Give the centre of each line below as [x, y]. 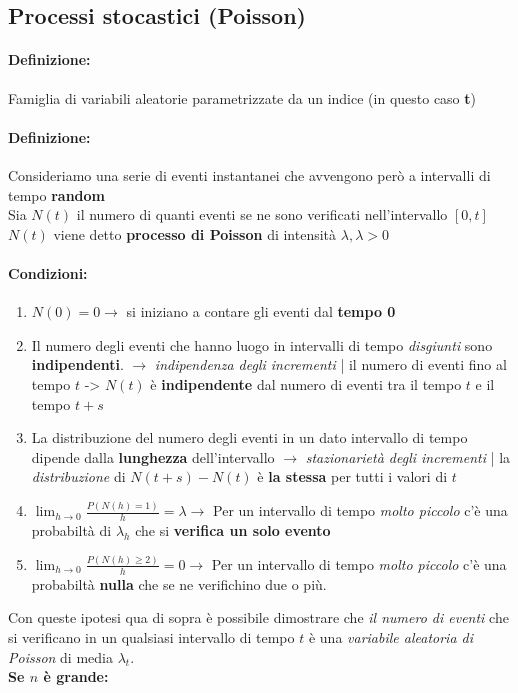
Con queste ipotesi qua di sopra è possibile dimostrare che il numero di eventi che [258, 617]
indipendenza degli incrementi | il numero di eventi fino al [330, 364]
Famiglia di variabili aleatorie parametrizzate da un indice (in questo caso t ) [242, 97]
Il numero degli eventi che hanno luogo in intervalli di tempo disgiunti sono [262, 344]
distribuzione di [78, 476]
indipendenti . [77, 364]
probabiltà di [71, 530]
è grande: [76, 676]
